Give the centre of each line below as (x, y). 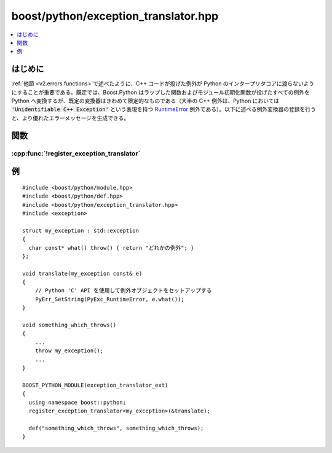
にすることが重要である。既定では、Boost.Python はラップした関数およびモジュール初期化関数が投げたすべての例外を (160, 92)
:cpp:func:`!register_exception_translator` (76, 153)
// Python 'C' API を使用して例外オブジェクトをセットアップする (123, 291)
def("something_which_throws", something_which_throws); (116, 428)
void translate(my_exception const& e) (82, 273)
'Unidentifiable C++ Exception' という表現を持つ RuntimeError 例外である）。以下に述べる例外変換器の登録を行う (164, 109)
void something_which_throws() (69, 325)
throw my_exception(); (69, 351)
